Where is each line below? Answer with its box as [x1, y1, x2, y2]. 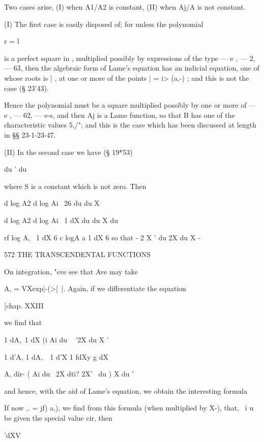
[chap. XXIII [4, 300, 44, 310]
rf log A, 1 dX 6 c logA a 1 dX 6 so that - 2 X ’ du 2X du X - [4, 232, 200, 242]
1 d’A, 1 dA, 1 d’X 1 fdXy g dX [4, 351, 108, 362]
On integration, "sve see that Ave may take [4, 266, 138, 276]
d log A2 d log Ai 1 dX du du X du [4, 214, 119, 225]
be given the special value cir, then [4, 413, 112, 423]
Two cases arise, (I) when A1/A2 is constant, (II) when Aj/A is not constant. [4, 2, 246, 12]
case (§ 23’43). [4, 82, 49, 93]
